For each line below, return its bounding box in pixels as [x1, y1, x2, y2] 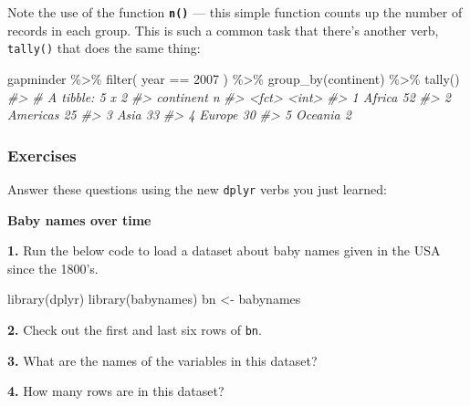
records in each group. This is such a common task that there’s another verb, [7, 20, 439, 39]
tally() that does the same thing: [7, 38, 201, 57]
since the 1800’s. [7, 258, 99, 277]
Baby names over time [7, 210, 151, 229]
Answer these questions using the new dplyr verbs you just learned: [7, 179, 387, 198]
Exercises [7, 143, 77, 166]
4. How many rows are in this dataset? [7, 381, 225, 401]
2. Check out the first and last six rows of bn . [7, 319, 262, 338]
